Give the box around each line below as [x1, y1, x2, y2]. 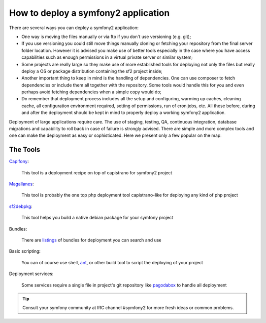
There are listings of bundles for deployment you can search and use [21, 237, 162, 243]
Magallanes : [9, 181, 34, 187]
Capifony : [9, 159, 29, 164]
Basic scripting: [9, 248, 41, 254]
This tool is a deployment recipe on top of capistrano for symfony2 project [21, 169, 172, 175]
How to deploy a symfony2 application [9, 7, 170, 18]
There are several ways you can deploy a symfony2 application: [9, 25, 139, 31]
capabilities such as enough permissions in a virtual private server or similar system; [21, 54, 193, 60]
